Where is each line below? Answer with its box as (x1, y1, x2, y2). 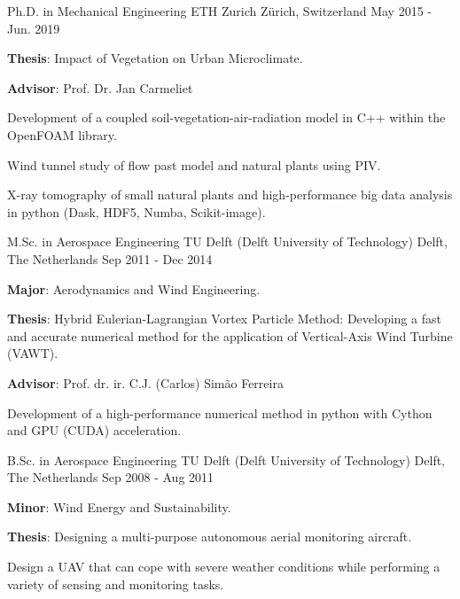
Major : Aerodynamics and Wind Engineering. (7, 279, 261, 298)
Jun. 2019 (7, 19, 60, 37)
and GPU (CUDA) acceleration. (7, 421, 182, 440)
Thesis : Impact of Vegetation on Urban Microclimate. (7, 49, 303, 67)
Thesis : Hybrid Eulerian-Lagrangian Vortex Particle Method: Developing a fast (7, 309, 441, 328)
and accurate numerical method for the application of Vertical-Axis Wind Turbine (7, 326, 453, 345)
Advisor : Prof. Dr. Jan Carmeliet (7, 78, 193, 97)
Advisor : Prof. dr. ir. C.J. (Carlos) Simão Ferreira (7, 373, 284, 392)
